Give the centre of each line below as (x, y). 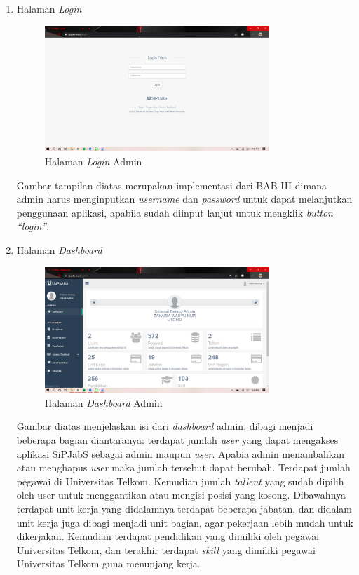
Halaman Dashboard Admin (103, 402)
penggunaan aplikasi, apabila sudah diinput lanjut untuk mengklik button (175, 212)
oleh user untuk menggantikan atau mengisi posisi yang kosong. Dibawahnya (181, 495)
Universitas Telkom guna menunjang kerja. (108, 563)
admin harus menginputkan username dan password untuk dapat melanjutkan (184, 199)
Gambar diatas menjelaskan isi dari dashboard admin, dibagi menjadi (165, 426)
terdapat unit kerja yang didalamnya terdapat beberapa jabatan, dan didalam (184, 509)
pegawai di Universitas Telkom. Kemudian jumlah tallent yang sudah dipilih (180, 481)
